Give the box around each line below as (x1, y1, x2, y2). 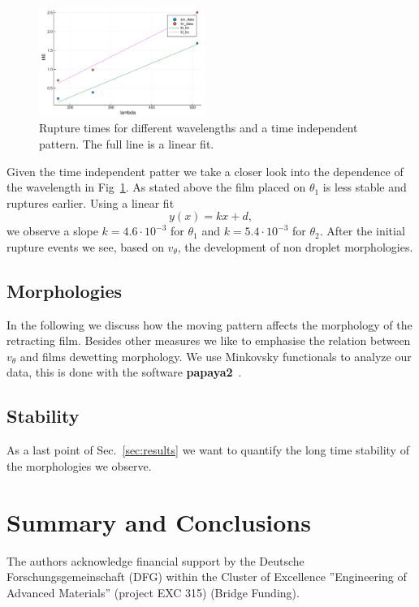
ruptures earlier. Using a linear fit (6, 194, 175, 211)
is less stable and (322, 179, 407, 196)
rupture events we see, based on (6, 238, 164, 255)
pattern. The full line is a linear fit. (39, 135, 214, 152)
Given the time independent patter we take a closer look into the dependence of (6, 162, 404, 179)
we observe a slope (6, 222, 98, 239)
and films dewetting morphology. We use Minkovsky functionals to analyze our (19, 347, 412, 364)
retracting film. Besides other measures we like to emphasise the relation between (6, 332, 411, 349)
